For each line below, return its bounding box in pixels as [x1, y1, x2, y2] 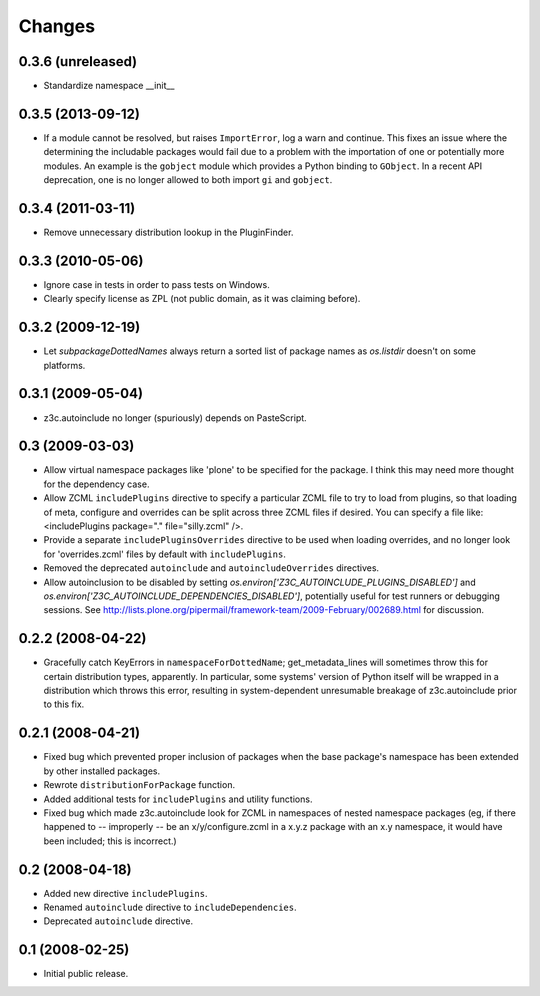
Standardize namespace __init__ [43, 80, 175, 92]
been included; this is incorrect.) [43, 835, 177, 847]
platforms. [43, 359, 86, 371]
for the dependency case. [43, 478, 150, 490]
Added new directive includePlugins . [43, 887, 208, 899]
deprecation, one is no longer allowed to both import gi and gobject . [43, 174, 333, 186]
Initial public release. [43, 968, 129, 980]
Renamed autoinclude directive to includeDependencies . [43, 901, 297, 913]
